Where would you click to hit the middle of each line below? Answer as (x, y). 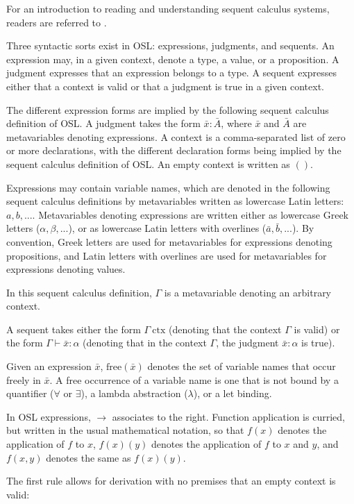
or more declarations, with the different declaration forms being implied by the (174, 150)
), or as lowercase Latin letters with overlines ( (167, 228)
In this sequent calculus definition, (79, 292)
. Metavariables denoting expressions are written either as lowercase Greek (190, 214)
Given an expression (49, 366)
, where (236, 123)
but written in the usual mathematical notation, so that (125, 430)
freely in (24, 379)
